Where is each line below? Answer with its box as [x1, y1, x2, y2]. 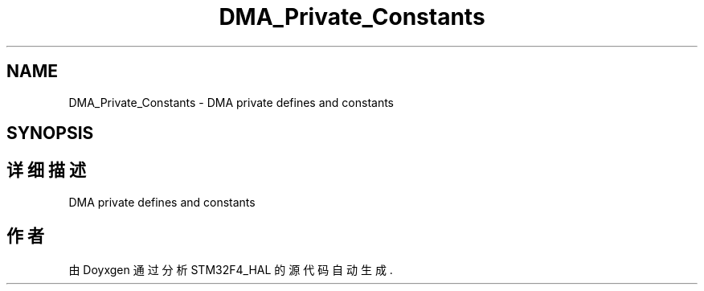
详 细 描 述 [6, 160, 86, 181]
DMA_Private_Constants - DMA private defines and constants [68, 95, 395, 109]
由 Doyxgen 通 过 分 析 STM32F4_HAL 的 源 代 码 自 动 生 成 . [68, 262, 393, 277]
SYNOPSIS [6, 123, 94, 144]
